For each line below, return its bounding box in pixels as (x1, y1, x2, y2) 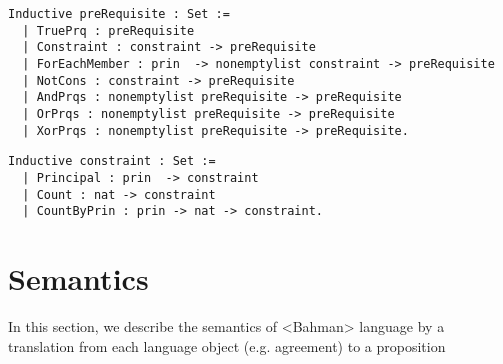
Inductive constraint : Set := (8, 154, 216, 169)
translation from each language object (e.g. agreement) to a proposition (8, 335, 446, 356)
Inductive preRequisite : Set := (8, 7, 230, 21)
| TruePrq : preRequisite (22, 23, 195, 38)
